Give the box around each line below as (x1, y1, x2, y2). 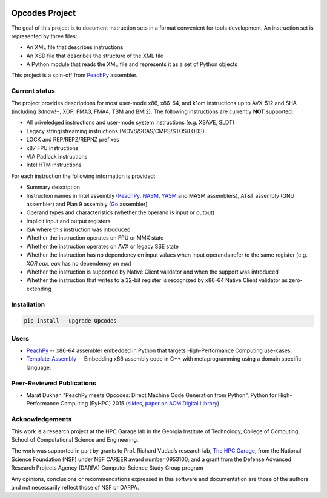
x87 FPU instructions (26, 144, 79, 151)
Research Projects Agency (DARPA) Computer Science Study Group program (11, 464, 204, 471)
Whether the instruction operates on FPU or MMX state (26, 234, 164, 241)
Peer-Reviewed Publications (11, 379, 97, 387)
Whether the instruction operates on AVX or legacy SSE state (26, 243, 179, 250)
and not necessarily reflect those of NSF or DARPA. (11, 483, 139, 491)
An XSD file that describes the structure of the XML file (26, 52, 163, 59)
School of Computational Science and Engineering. (11, 436, 139, 443)
